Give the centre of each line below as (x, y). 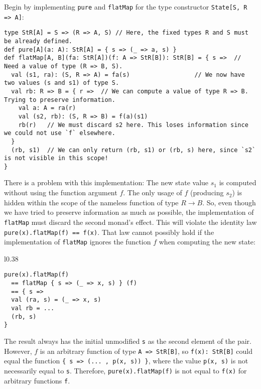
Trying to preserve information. (60, 100)
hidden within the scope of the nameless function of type (91, 202)
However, (18, 351)
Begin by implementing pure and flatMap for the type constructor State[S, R (126, 7)
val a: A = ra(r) (47, 108)
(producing (207, 192)
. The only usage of (153, 192)
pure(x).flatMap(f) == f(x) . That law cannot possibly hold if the (109, 232)
